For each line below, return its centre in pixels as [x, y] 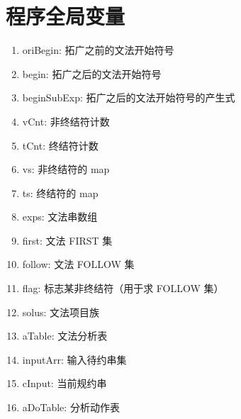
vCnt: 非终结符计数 [66, 121]
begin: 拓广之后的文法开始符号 [92, 73]
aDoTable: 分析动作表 [71, 407]
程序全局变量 [66, 16]
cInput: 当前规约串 [65, 383]
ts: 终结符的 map [60, 192]
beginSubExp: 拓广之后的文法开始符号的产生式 [129, 97]
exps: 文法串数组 [60, 217]
